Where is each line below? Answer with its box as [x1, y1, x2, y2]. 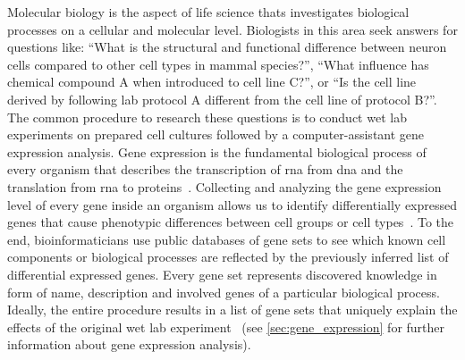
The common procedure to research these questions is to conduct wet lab [7, 107, 407, 126]
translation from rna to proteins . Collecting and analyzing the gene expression [7, 177, 442, 196]
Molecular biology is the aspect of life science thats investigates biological [7, 3, 410, 21]
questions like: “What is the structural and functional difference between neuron [7, 38, 447, 56]
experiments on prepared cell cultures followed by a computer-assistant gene [7, 125, 425, 144]
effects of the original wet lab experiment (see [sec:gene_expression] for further [7, 317, 445, 336]
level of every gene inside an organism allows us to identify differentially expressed [7, 195, 458, 213]
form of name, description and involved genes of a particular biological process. [7, 282, 440, 301]
